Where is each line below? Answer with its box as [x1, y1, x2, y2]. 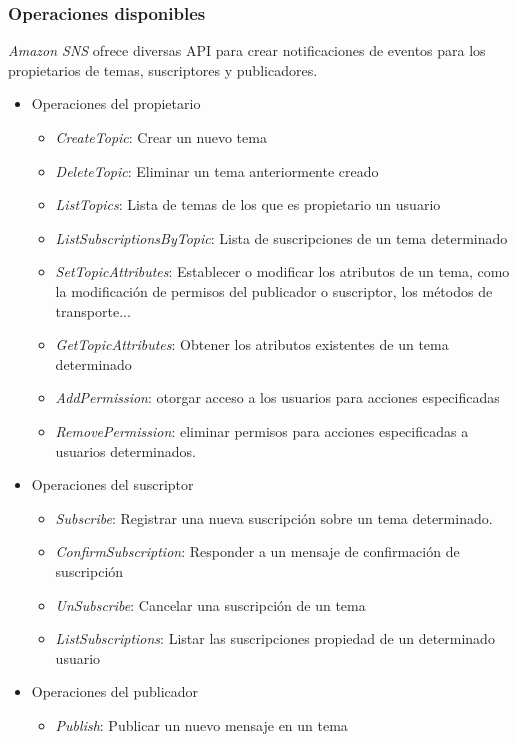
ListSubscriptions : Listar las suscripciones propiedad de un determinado [55, 628, 495, 649]
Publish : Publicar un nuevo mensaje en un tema [55, 714, 348, 735]
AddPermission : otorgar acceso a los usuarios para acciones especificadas [55, 387, 500, 408]
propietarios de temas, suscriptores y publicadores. [8, 59, 318, 80]
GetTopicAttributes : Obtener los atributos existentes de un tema [55, 334, 449, 355]
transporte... [55, 300, 131, 321]
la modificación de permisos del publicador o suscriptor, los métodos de [55, 280, 493, 301]
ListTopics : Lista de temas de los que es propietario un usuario [55, 194, 441, 215]
